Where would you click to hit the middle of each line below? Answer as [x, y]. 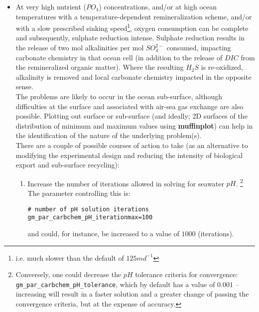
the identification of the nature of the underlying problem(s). [109, 135]
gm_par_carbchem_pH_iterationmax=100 [90, 218]
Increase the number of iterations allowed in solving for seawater [126, 183]
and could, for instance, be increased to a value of [103, 233]
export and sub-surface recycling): [67, 165]
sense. [24, 86]
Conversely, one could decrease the [68, 274]
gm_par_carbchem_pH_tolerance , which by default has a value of [115, 284]
